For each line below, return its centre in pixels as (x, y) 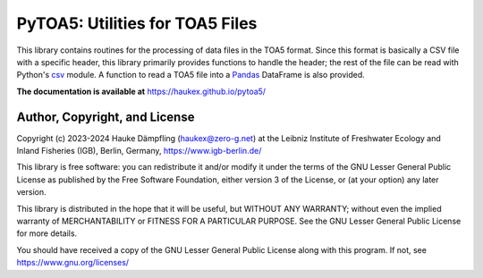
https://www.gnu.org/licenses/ (73, 263)
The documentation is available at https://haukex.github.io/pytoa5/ (141, 91)
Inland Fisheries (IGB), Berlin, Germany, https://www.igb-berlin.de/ (139, 151)
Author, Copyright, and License (106, 117)
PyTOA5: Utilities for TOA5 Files (137, 23)
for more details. (47, 233)
